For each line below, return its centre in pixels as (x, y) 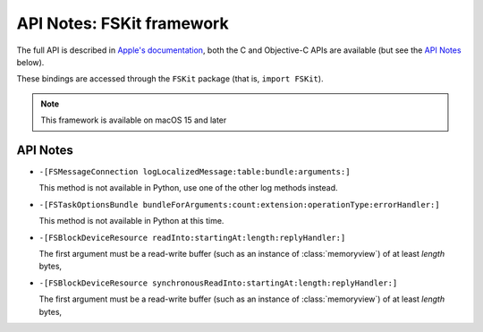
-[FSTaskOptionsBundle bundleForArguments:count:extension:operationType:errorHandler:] (239, 204)
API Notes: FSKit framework (123, 23)
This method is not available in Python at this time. (131, 221)
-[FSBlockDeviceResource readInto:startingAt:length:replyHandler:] (192, 238)
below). (30, 62)
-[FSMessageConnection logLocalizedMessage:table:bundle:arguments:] (195, 172)
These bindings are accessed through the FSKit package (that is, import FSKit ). (170, 79)
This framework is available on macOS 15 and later (134, 120)
